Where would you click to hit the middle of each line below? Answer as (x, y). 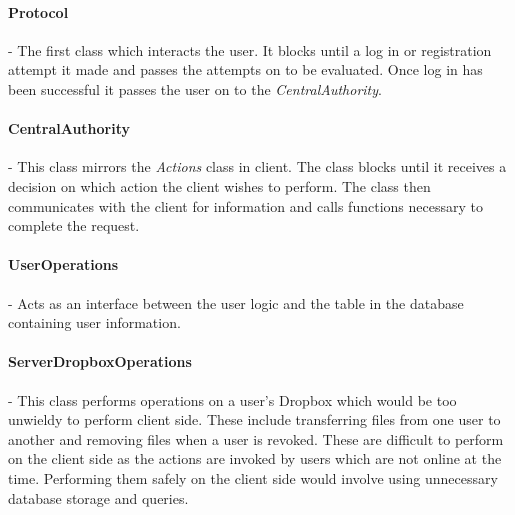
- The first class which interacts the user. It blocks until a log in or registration (250, 49)
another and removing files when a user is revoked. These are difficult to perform (256, 438)
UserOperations (63, 264)
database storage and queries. (98, 497)
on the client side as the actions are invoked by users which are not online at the (255, 458)
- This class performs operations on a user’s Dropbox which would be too (232, 399)
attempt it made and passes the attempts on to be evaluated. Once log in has (245, 69)
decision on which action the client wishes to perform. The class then (219, 185)
